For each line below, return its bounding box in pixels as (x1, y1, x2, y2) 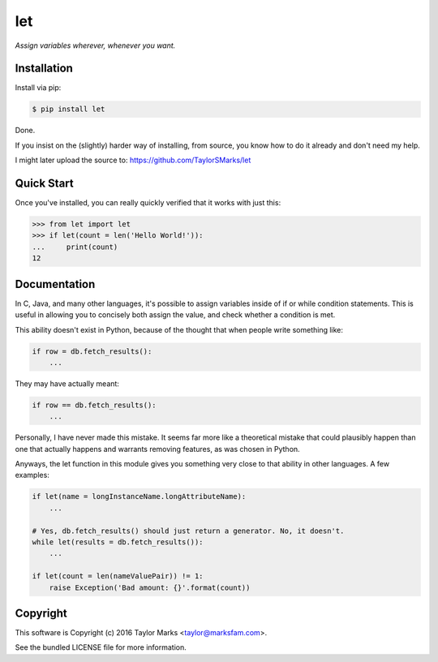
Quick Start (15, 177, 74, 191)
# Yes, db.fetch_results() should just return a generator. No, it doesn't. (32, 526, 345, 535)
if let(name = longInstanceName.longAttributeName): (32, 492, 247, 501)
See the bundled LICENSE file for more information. (15, 643, 187, 652)
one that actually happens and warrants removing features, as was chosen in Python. (15, 444, 300, 454)
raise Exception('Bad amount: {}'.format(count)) (49, 582, 251, 592)
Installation (15, 62, 73, 75)
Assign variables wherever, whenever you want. (15, 41, 176, 50)
